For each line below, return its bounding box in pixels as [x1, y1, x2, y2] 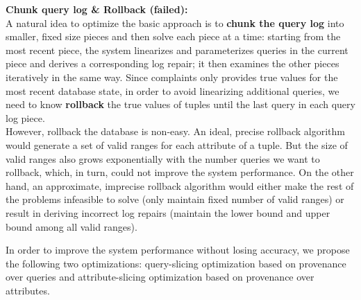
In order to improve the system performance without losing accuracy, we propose [6, 242, 350, 257]
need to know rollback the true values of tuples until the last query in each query [6, 97, 355, 112]
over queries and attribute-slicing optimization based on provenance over [6, 270, 314, 284]
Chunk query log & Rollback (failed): [6, 2, 188, 16]
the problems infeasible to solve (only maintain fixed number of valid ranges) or [6, 192, 344, 206]
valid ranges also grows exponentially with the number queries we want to [6, 151, 320, 166]
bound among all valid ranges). [6, 219, 137, 233]
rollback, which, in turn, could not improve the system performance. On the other [6, 165, 354, 179]
